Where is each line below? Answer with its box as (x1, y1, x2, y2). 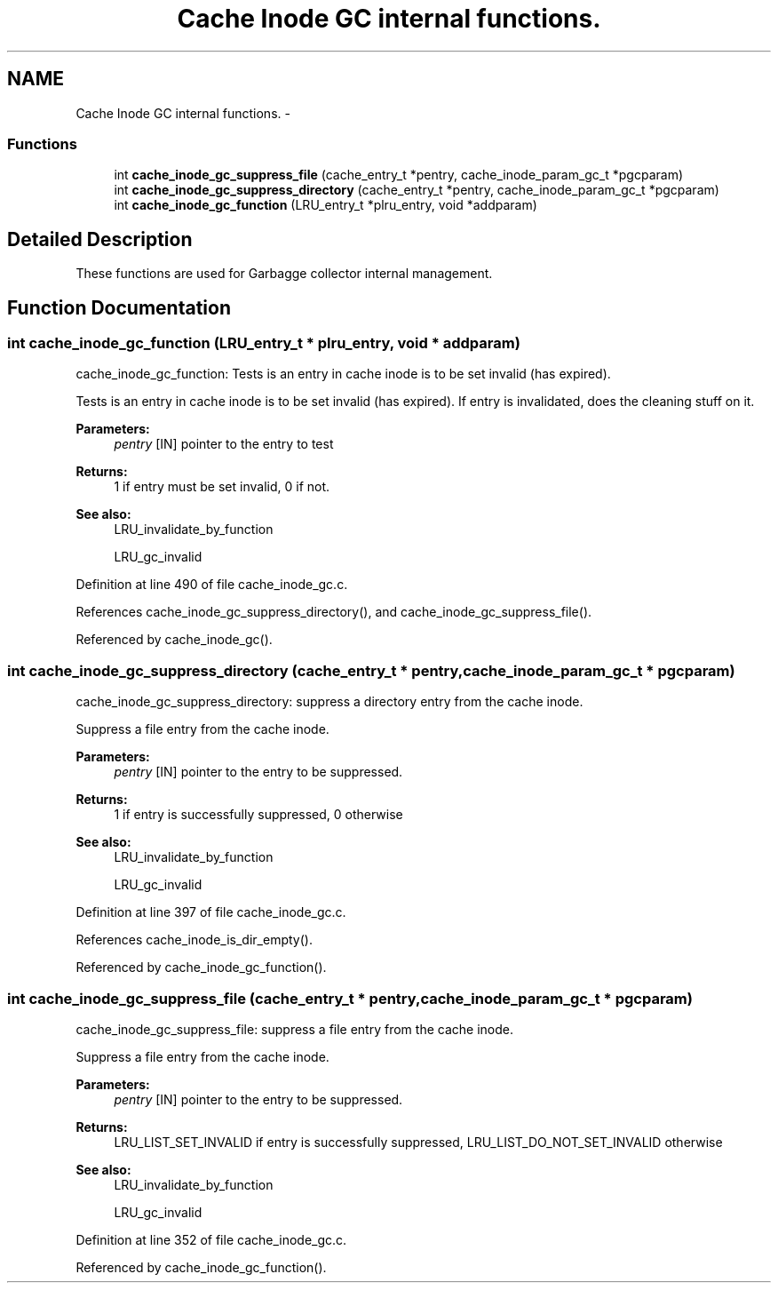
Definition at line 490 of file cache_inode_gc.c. (75, 577, 348, 593)
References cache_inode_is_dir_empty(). (75, 932, 313, 948)
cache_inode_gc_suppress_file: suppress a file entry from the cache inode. (75, 1021, 513, 1037)
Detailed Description (7, 227, 193, 251)
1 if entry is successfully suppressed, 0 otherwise (114, 807, 403, 823)
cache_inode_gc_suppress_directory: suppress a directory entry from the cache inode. (75, 694, 583, 710)
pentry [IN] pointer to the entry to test (114, 436, 334, 452)
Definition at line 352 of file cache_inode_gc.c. (75, 1231, 347, 1247)
